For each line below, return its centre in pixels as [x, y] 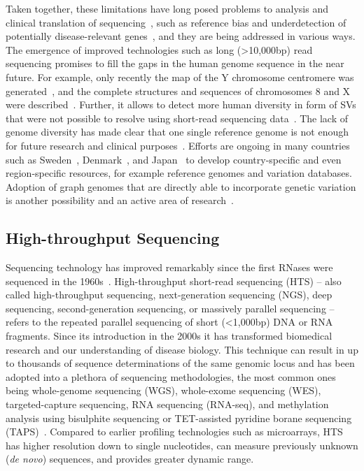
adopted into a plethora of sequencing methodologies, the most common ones [171, 376]
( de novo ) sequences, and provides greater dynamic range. [130, 459]
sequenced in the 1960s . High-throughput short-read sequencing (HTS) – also [174, 281]
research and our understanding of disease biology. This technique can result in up [182, 349]
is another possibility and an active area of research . [120, 200]
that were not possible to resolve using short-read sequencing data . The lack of [177, 118]
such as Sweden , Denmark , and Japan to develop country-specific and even [174, 159]
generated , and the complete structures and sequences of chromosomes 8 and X [178, 90]
